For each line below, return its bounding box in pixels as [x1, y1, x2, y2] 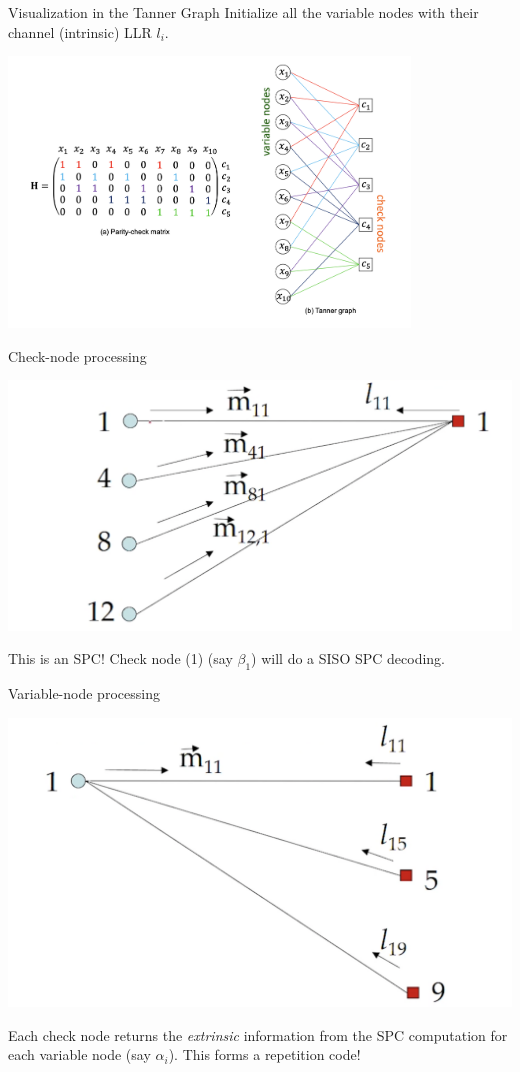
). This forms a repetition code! [168, 1044, 361, 1065]
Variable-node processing [8, 683, 160, 704]
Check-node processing [8, 345, 147, 366]
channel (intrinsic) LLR [8, 21, 152, 42]
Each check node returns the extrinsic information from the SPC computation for [8, 1024, 508, 1045]
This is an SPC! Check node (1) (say [8, 648, 233, 669]
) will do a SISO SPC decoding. [251, 648, 445, 669]
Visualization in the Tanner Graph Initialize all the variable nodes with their [8, 2, 479, 22]
